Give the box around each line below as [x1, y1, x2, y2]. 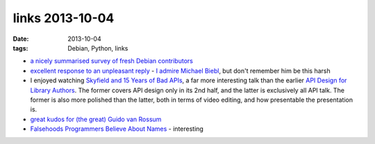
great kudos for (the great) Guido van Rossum [30, 115, 162, 123]
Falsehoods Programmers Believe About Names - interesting [30, 125, 204, 133]
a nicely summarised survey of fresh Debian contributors [30, 57, 194, 65]
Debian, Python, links [67, 44, 128, 52]
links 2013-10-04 [12, 10, 115, 26]
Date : [12, 35, 29, 43]
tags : [12, 44, 28, 52]
